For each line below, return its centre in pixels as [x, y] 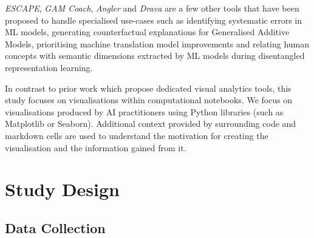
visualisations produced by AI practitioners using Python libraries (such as [144, 111]
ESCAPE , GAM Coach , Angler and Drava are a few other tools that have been [152, 8]
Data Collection [55, 227]
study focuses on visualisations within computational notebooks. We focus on [149, 100]
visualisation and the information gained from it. [96, 147]
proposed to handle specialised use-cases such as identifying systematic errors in [154, 20]
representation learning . [49, 67]
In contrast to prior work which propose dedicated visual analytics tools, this [148, 88]
